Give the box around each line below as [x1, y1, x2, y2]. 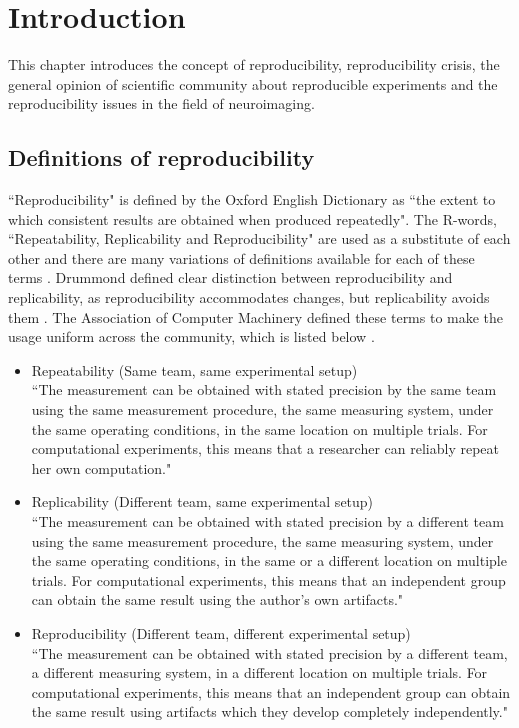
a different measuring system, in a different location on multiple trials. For [31, 662, 488, 683]
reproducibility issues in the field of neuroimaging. [8, 93, 315, 114]
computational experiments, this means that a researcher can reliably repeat [31, 438, 499, 459]
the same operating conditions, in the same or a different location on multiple [31, 550, 507, 571]
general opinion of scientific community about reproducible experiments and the [8, 73, 498, 94]
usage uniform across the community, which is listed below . [8, 326, 375, 347]
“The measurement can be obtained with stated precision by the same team [31, 379, 497, 400]
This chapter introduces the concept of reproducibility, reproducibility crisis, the [8, 54, 500, 75]
